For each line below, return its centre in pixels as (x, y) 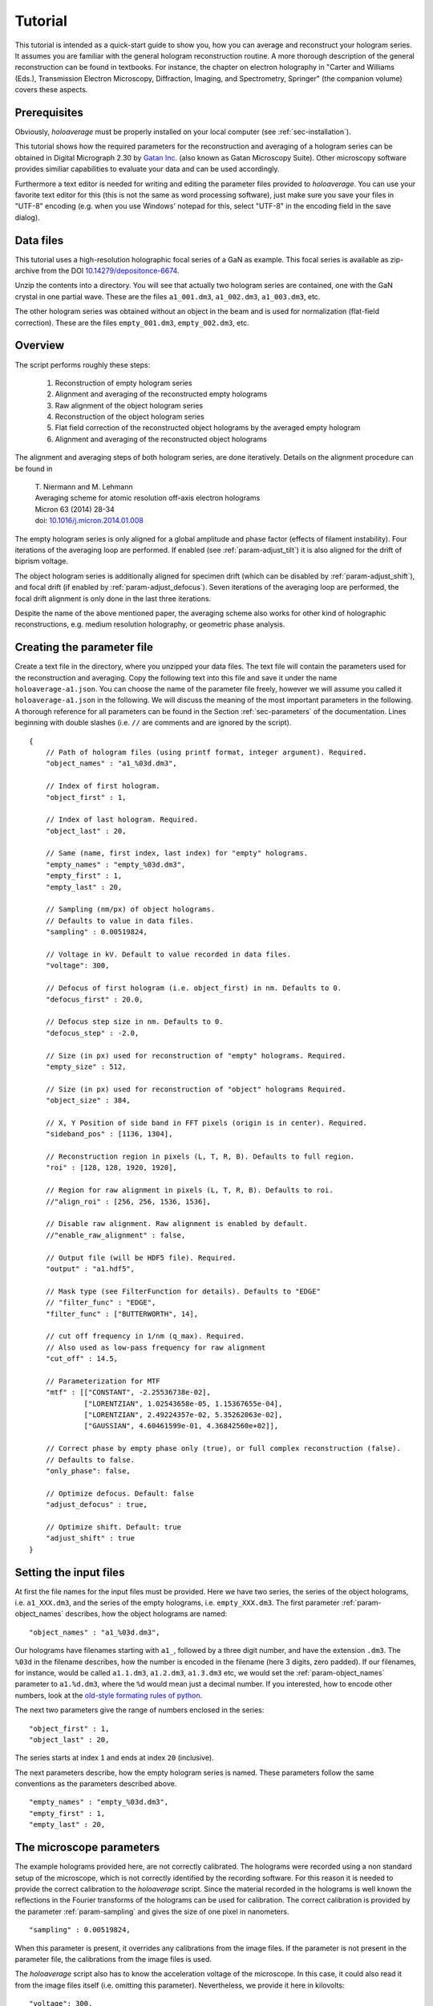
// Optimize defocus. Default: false (119, 1493)
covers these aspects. (51, 90)
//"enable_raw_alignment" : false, (115, 1235)
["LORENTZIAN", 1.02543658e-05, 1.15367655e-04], (183, 1403)
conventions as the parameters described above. (96, 1784)
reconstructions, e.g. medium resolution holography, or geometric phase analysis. (150, 624)
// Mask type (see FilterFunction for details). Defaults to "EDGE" (183, 1291)
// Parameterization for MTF (103, 1381)
